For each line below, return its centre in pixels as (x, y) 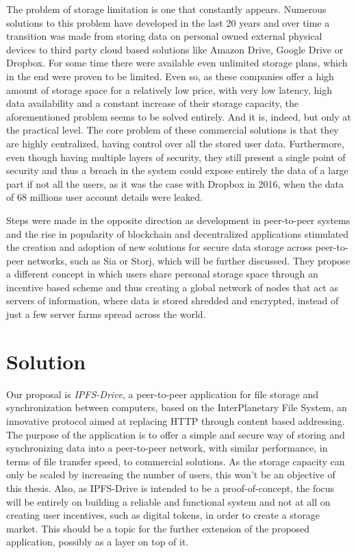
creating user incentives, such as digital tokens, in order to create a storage (163, 515)
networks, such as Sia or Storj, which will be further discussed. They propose (189, 260)
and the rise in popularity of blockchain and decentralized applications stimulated (178, 233)
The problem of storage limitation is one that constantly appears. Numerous (166, 9)
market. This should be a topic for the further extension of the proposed (158, 528)
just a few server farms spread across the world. (106, 314)
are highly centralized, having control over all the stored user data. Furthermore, (175, 143)
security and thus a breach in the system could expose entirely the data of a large (177, 170)
